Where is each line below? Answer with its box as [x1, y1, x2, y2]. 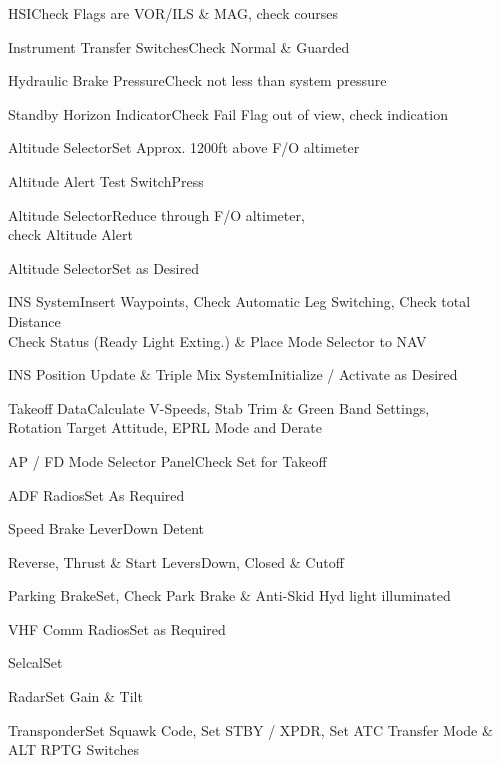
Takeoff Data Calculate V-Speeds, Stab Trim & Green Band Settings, [8, 397, 430, 418]
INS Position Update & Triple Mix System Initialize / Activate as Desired [8, 364, 458, 385]
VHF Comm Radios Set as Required [8, 618, 226, 639]
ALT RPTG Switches [8, 739, 140, 760]
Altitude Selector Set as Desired [8, 257, 199, 278]
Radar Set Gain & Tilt [8, 686, 143, 707]
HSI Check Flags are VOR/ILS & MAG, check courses [8, 3, 338, 23]
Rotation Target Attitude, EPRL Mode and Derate [8, 417, 322, 438]
